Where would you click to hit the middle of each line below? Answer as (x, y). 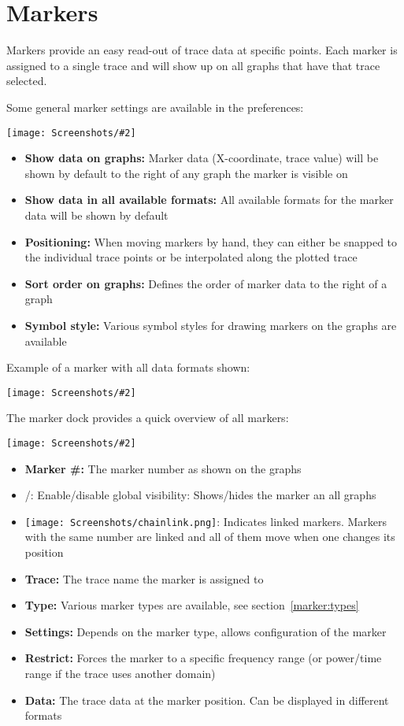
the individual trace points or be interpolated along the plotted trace (191, 257)
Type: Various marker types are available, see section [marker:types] (192, 605)
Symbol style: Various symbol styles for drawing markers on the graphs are (211, 325)
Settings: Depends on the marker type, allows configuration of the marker (206, 631)
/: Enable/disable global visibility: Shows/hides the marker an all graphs (200, 495)
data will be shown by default (96, 215)
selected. (27, 81)
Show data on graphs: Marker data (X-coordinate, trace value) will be (202, 158)
